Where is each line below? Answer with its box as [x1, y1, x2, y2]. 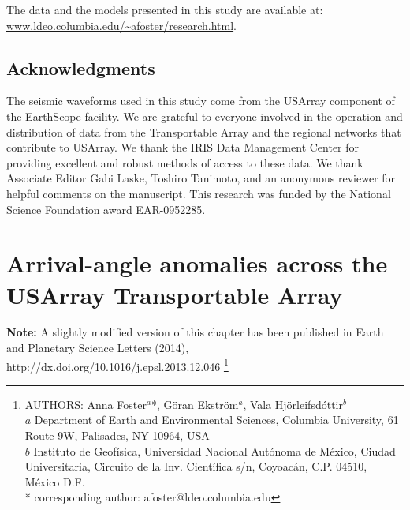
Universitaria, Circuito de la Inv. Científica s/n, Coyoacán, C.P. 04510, [24, 458, 367, 474]
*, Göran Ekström [151, 396, 239, 412]
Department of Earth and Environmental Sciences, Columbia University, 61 [34, 411, 399, 428]
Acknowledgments [6, 55, 155, 80]
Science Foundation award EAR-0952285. [6, 201, 206, 217]
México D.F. [24, 473, 85, 489]
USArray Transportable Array [6, 278, 343, 310]
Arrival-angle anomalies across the [6, 247, 388, 279]
